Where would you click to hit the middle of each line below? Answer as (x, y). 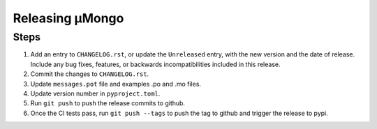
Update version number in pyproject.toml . (95, 93)
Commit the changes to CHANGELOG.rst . (90, 74)
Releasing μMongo (68, 18)
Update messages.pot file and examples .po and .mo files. (116, 84)
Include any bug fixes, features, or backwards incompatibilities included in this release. (155, 64)
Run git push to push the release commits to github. (108, 103)
